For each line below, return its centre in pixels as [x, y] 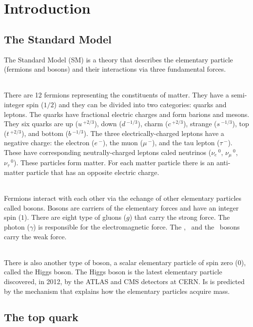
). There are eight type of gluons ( [76, 217]
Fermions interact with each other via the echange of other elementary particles [123, 198]
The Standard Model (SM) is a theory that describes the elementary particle [118, 59]
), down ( [108, 124]
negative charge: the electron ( [49, 143]
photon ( [17, 226]
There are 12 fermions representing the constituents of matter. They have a [117, 95]
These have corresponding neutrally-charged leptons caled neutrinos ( [108, 152]
